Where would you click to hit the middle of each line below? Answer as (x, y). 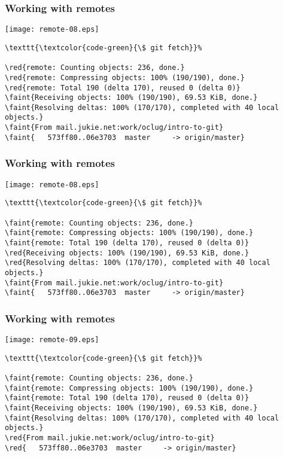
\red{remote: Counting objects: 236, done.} (95, 68)
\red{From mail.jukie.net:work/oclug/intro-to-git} (110, 438)
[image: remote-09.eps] (52, 340)
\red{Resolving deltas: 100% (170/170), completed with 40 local (138, 263)
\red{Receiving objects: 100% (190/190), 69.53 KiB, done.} (127, 253)
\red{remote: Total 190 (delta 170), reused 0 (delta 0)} (123, 88)
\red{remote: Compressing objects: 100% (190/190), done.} (125, 77)
